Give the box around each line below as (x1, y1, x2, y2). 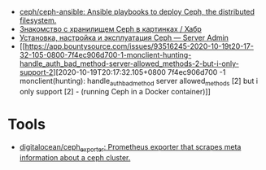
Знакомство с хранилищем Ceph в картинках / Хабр (19, 24, 203, 33)
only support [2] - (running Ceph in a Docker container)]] (19, 86, 211, 96)
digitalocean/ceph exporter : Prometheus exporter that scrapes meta (19, 142, 242, 154)
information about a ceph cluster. (19, 152, 131, 162)
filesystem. (19, 15, 57, 25)
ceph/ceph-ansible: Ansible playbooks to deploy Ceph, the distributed (19, 7, 255, 16)
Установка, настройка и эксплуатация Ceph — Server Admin (19, 33, 229, 42)
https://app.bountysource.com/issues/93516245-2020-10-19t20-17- (24, 41, 254, 51)
